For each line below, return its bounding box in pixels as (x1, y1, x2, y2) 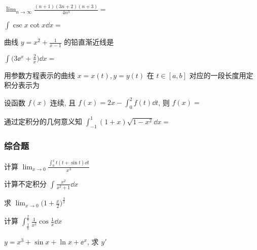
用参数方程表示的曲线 (4, 69, 75, 80)
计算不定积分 (4, 178, 47, 189)
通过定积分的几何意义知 (4, 116, 82, 126)
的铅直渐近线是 (64, 37, 114, 47)
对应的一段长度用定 (189, 69, 253, 80)
